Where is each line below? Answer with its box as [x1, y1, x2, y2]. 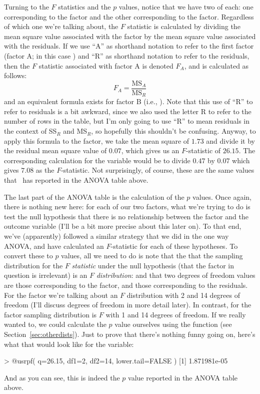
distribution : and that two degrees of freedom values [96, 270, 255, 280]
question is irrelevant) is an [4, 270, 87, 280]
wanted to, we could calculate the [4, 319, 106, 329]
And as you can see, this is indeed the [4, 372, 120, 382]
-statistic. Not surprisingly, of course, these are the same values [61, 165, 254, 175]
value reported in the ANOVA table [128, 372, 238, 382]
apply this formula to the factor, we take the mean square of [4, 135, 189, 146]
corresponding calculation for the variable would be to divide [4, 155, 190, 165]
